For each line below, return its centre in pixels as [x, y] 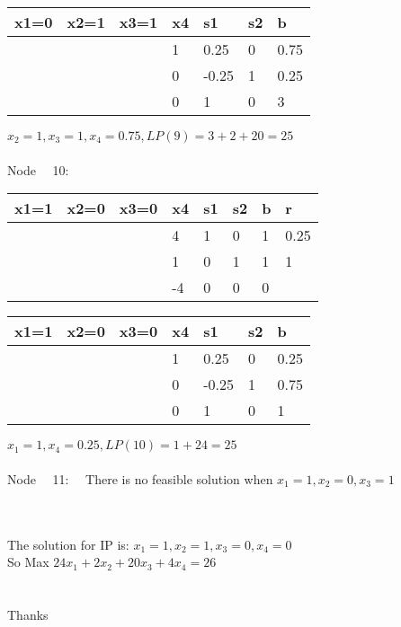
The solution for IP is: [68, 544]
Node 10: [38, 169]
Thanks [28, 614]
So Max [28, 562]
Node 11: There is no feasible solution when [140, 478]
